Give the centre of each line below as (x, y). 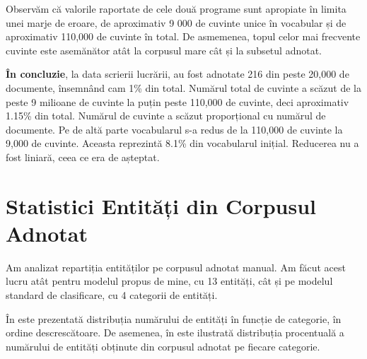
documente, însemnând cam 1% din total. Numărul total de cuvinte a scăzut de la (184, 87)
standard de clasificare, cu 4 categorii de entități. (112, 295)
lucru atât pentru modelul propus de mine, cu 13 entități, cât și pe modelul (169, 281)
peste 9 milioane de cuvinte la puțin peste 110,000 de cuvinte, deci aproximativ (177, 101)
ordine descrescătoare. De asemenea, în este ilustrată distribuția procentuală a (175, 332)
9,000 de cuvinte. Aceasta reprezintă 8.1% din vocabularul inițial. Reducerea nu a (182, 143)
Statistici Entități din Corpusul (161, 205)
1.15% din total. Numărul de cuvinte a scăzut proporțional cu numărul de (166, 116)
